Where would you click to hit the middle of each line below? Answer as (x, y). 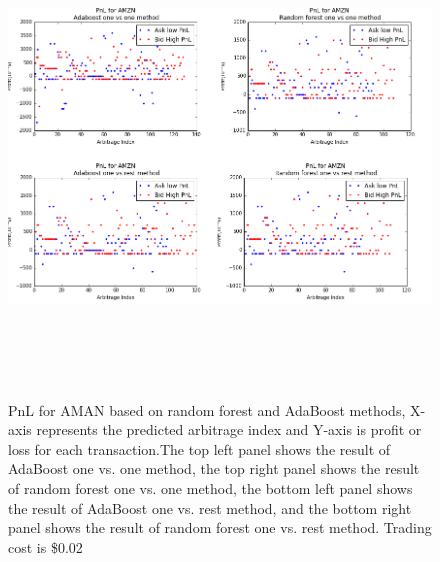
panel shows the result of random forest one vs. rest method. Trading (220, 527)
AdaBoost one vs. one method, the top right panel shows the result (214, 468)
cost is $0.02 (45, 546)
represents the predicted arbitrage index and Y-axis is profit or (229, 429)
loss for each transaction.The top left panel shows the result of (199, 448)
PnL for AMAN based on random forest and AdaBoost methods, (207, 409)
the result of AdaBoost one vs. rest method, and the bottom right (210, 507)
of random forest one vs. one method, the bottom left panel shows (210, 487)
